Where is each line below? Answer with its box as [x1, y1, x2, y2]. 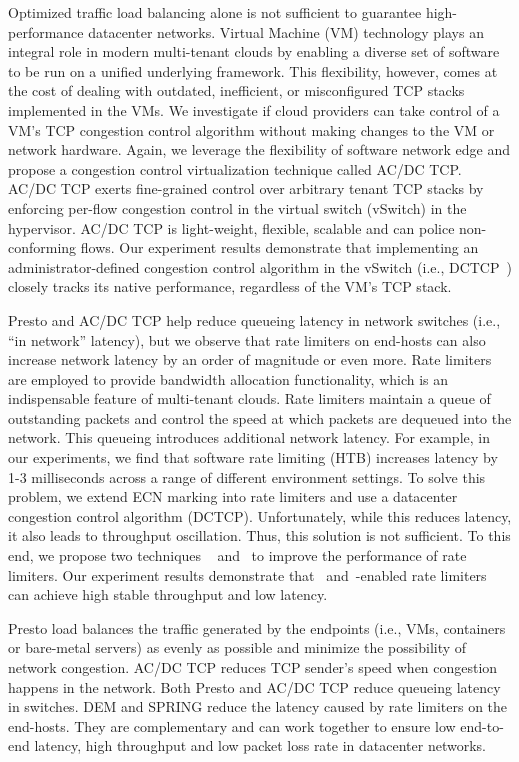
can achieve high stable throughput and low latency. [8, 584, 328, 605]
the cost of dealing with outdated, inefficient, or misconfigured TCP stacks [8, 80, 465, 101]
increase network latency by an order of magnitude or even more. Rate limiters [8, 349, 492, 370]
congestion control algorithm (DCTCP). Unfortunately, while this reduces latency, [8, 505, 512, 526]
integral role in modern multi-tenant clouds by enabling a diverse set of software [8, 41, 500, 62]
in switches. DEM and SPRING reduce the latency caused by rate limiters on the [8, 696, 508, 717]
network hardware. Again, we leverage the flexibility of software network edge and [8, 139, 510, 160]
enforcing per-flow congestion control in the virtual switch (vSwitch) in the [8, 197, 467, 218]
